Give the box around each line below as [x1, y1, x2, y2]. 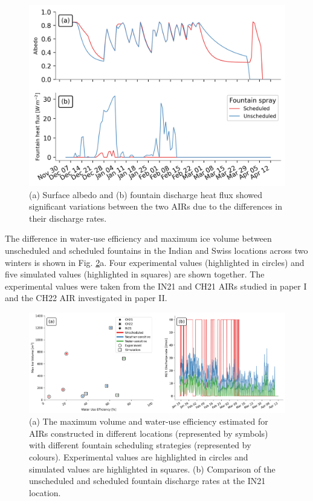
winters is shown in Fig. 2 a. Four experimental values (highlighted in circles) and [5, 256, 305, 268]
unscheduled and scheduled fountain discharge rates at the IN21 [29, 474, 266, 487]
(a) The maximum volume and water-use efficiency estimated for [29, 415, 268, 428]
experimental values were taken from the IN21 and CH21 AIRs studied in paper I [5, 279, 307, 292]
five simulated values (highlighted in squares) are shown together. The [5, 268, 265, 280]
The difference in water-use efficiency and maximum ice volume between [5, 232, 272, 245]
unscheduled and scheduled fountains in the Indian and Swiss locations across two [5, 244, 308, 256]
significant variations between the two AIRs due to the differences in [29, 200, 282, 213]
